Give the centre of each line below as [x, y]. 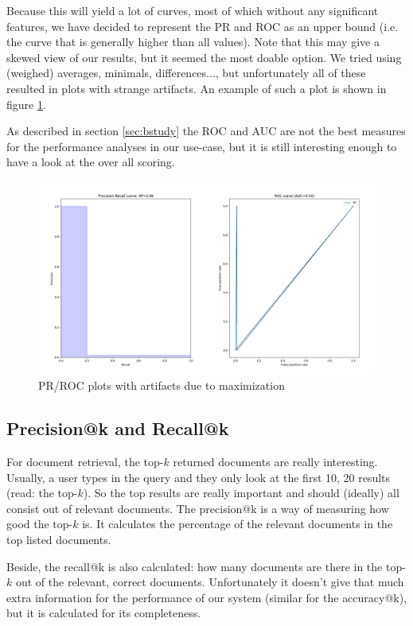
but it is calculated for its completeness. [104, 613]
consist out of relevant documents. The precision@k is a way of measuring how [198, 508]
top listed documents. [59, 539]
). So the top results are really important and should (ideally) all [241, 493]
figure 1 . [26, 104]
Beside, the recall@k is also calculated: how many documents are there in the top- [206, 566]
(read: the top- [42, 493]
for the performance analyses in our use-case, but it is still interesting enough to [202, 146]
